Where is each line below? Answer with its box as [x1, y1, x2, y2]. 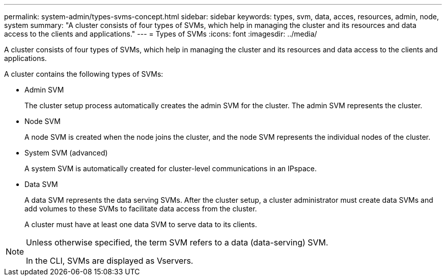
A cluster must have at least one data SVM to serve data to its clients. [24, 220, 257, 229]
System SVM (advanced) [24, 148, 108, 157]
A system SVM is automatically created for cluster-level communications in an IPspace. [24, 164, 317, 173]
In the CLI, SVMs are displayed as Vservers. [26, 256, 193, 266]
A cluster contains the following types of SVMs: [4, 70, 163, 78]
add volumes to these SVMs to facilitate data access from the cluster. [24, 204, 257, 213]
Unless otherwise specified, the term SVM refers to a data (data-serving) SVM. [26, 237, 328, 247]
